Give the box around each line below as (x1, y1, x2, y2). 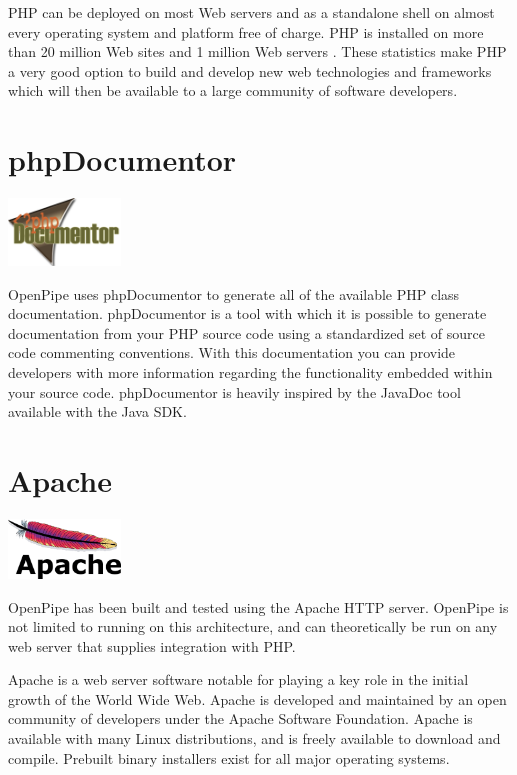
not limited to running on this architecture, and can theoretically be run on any (8, 616, 498, 637)
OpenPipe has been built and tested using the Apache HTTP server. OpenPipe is (8, 596, 509, 617)
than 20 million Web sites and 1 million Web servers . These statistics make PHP (8, 41, 507, 62)
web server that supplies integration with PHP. (8, 635, 296, 656)
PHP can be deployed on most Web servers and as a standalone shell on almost (8, 2, 495, 22)
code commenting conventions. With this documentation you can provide (8, 342, 456, 363)
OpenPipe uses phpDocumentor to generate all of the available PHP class (8, 283, 460, 304)
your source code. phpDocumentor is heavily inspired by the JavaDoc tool (8, 381, 461, 402)
